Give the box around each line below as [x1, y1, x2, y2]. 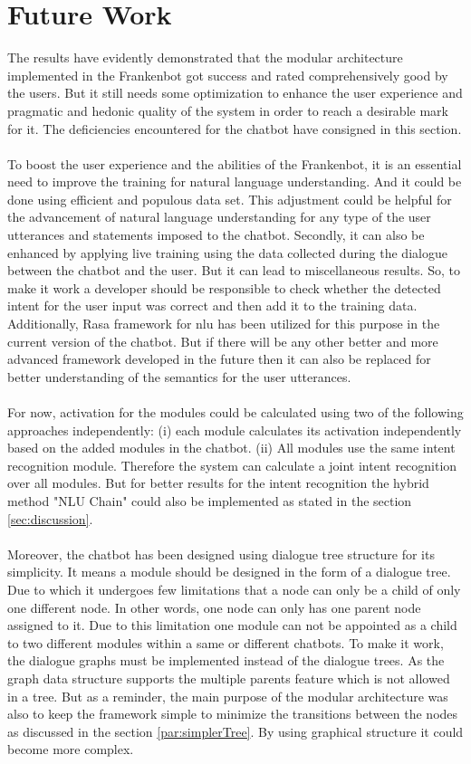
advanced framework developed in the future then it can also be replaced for [7, 349, 431, 368]
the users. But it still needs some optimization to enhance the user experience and [7, 83, 463, 102]
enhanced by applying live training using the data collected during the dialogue [7, 243, 447, 262]
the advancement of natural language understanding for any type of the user [7, 207, 431, 226]
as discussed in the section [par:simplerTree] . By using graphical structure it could [7, 721, 464, 740]
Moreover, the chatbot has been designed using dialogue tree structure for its [7, 544, 435, 563]
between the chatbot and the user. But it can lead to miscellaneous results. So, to [7, 261, 460, 280]
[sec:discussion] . [7, 509, 93, 528]
